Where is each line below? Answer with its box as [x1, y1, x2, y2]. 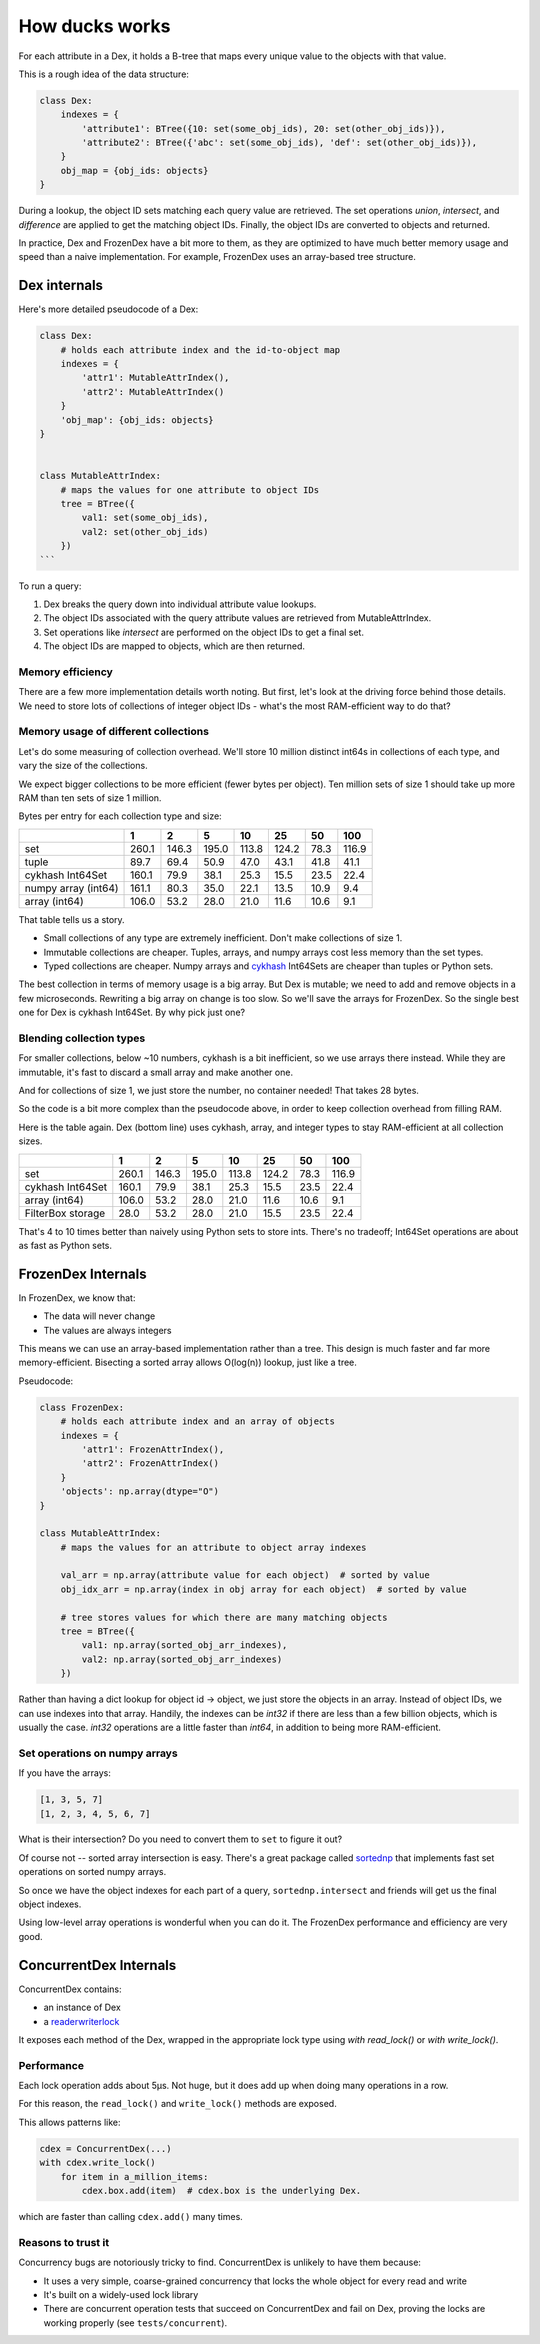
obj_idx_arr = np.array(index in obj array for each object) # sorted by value [60, 1583, 467, 1595]
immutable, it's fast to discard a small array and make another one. [18, 1066, 294, 1078]
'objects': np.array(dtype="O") [60, 1486, 220, 1497]
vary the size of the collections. [18, 760, 149, 772]
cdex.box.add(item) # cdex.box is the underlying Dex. [81, 2185, 362, 2196]
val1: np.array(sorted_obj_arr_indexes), [81, 1640, 288, 1651]
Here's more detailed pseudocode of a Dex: [18, 303, 199, 315]
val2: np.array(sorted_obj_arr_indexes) [81, 1653, 283, 1665]
